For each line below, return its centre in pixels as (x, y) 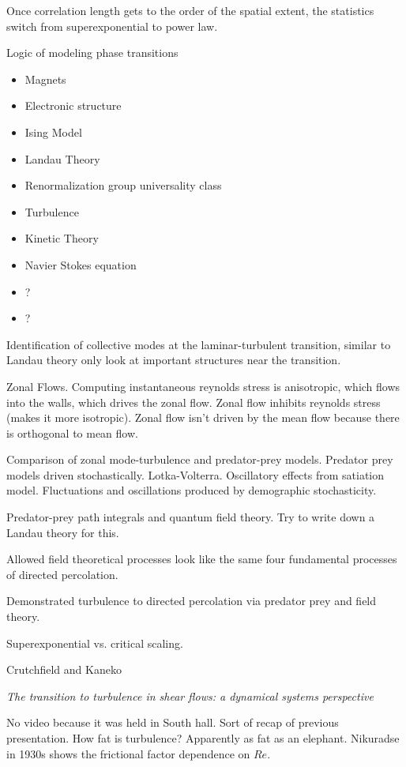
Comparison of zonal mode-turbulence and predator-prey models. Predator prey (200, 459)
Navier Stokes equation (81, 264)
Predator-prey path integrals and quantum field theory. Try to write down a (191, 517)
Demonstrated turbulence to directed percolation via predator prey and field (192, 601)
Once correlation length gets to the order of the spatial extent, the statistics (190, 10)
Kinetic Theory (62, 238)
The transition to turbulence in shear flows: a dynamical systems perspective (190, 696)
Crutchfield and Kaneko (64, 669)
